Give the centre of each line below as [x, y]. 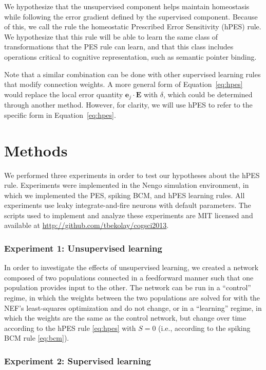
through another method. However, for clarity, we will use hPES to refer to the [128, 105]
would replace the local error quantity [64, 94]
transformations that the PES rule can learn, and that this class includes [119, 47]
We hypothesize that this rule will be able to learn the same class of [111, 36]
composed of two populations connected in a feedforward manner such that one [129, 277]
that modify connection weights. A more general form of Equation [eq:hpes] [123, 84]
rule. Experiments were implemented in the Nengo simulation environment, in [127, 185]
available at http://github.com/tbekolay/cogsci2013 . [87, 225]
